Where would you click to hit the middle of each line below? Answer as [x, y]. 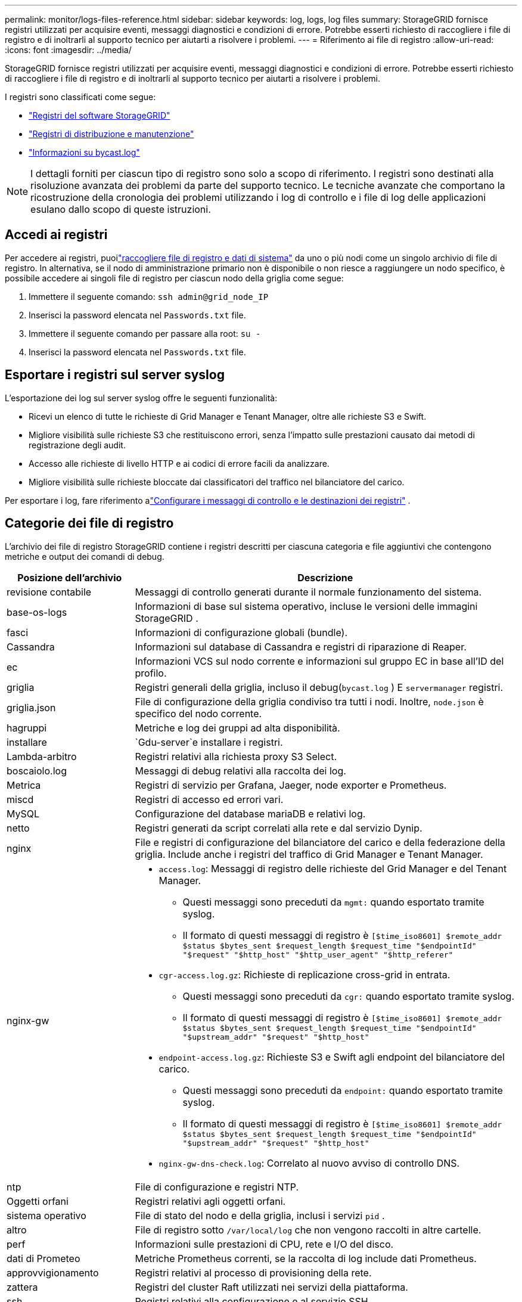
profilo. [151, 673]
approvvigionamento [53, 1272]
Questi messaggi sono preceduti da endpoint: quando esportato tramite [343, 1090]
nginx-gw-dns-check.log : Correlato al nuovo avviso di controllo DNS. [309, 1163]
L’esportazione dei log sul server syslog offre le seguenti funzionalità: [141, 398]
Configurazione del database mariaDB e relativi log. [250, 813]
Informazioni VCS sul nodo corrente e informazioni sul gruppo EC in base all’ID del [319, 661]
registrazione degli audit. [77, 445]
